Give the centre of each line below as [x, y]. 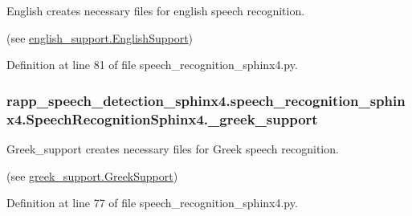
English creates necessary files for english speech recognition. [156, 10]
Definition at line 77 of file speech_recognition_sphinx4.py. [152, 203]
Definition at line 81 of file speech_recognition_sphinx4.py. [152, 65]
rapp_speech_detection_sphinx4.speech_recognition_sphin [206, 100]
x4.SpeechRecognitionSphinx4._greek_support [162, 118]
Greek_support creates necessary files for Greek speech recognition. [173, 148]
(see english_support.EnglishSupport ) [100, 37]
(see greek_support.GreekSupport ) [92, 175]
